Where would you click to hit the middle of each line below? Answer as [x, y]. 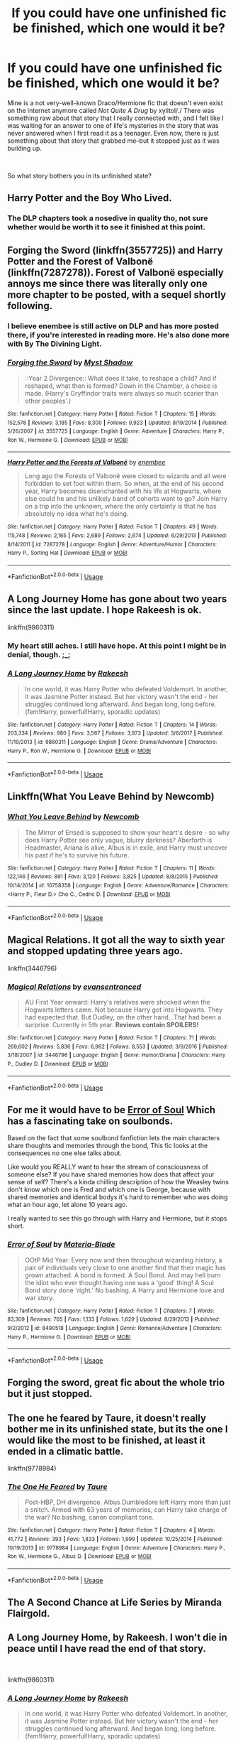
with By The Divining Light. [55, 344]
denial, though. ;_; [39, 654]
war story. [39, 1297]
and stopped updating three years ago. [95, 951]
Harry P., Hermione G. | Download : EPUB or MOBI [69, 1337]
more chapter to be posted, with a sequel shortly [117, 294]
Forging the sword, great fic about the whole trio [116, 1383]
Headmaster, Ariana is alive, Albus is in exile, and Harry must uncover [126, 848]
